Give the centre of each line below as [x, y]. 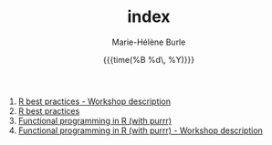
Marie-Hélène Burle [149, 42]
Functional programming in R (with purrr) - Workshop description [140, 130]
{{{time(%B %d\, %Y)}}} [149, 59]
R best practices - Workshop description [94, 101]
